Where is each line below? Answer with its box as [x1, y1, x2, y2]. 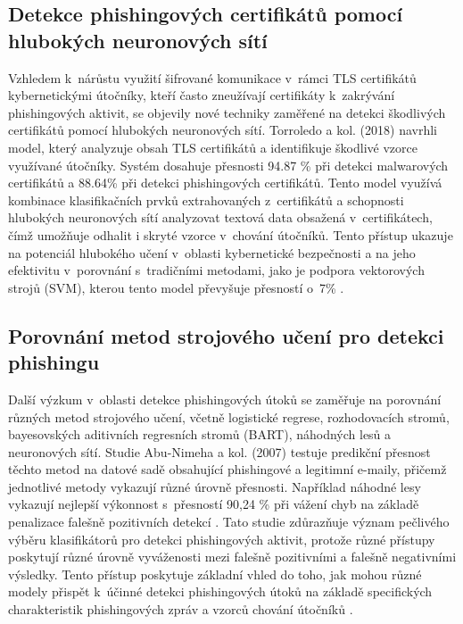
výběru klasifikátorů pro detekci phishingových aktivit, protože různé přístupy [8, 529, 435, 548]
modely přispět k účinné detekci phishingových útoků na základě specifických [8, 582, 433, 601]
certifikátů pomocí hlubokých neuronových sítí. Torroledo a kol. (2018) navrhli [8, 121, 438, 139]
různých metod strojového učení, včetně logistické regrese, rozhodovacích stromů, [8, 407, 450, 426]
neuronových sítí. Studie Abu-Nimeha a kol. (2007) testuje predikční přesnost [8, 442, 431, 461]
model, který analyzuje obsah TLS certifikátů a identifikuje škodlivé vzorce [8, 137, 418, 156]
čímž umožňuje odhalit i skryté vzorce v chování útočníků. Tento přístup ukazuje [8, 225, 453, 244]
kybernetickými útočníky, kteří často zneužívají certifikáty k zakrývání [8, 86, 395, 104]
